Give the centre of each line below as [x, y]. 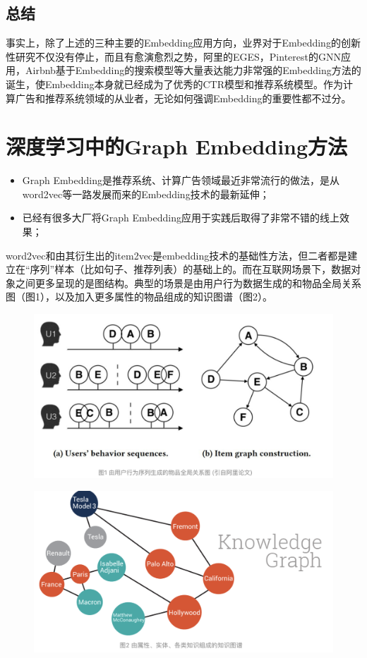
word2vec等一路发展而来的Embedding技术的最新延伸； [146, 194]
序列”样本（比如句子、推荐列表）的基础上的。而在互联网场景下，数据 [191, 269]
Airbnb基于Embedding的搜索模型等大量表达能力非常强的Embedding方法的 [193, 70]
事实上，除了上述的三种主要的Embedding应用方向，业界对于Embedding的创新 [183, 43]
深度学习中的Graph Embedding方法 [177, 146]
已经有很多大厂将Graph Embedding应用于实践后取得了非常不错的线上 [181, 218]
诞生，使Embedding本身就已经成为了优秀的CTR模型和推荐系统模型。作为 [174, 84]
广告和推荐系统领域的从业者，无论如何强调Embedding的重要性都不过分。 [183, 98]
